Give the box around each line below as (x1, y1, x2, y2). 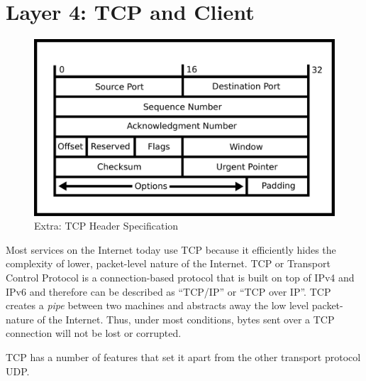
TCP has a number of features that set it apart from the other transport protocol (6, 349, 361, 364)
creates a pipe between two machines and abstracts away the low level (6, 298, 309, 313)
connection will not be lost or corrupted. (6, 326, 182, 340)
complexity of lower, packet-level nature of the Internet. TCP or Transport (6, 256, 331, 271)
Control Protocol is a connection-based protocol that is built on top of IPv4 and (6, 269, 355, 284)
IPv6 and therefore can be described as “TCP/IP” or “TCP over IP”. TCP (6, 284, 331, 299)
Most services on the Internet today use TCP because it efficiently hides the (6, 242, 336, 257)
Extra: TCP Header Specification (34, 218, 179, 233)
